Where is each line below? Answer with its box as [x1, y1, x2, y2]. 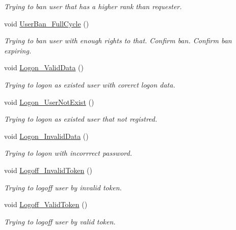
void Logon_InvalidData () [4, 130, 89, 141]
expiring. [4, 45, 32, 55]
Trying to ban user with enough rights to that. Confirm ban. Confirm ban [4, 35, 232, 46]
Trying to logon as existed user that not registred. [4, 113, 158, 124]
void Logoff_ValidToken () [4, 199, 88, 210]
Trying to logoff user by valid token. [4, 216, 116, 226]
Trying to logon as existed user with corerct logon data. [4, 79, 175, 90]
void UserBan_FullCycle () [4, 18, 89, 28]
